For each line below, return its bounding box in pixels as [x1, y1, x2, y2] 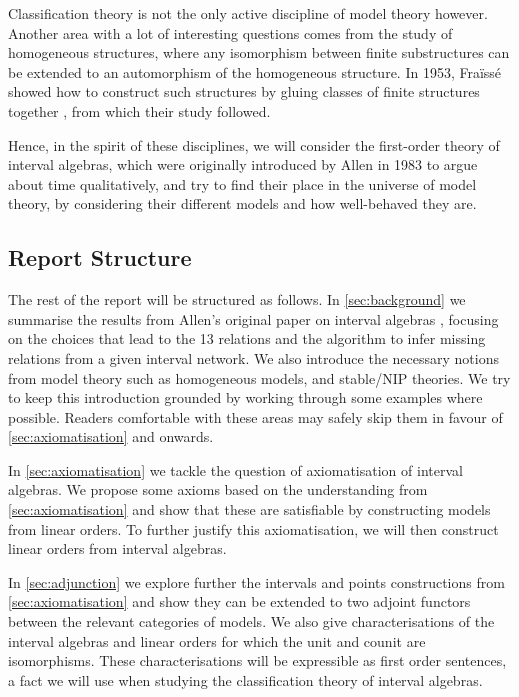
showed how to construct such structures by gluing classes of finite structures [8, 81, 480, 102]
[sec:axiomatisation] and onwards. [8, 426, 214, 447]
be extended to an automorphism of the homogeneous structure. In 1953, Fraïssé [8, 61, 502, 82]
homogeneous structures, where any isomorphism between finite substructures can [8, 42, 510, 63]
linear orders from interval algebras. [8, 538, 227, 559]
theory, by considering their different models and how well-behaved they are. [8, 193, 477, 214]
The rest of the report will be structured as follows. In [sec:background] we [8, 289, 466, 310]
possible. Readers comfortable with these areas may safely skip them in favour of [8, 406, 503, 427]
